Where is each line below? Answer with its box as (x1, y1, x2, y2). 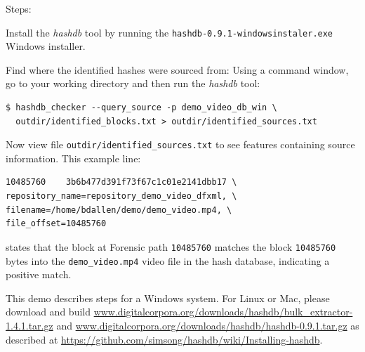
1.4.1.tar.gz (6, 318, 53, 332)
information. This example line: (6, 150, 141, 165)
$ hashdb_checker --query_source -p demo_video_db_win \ (6, 103, 277, 113)
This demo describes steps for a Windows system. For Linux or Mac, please (6, 290, 330, 305)
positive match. (6, 267, 72, 282)
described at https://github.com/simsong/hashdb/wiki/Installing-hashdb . (6, 332, 323, 346)
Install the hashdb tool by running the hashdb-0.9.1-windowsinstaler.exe (6, 25, 333, 39)
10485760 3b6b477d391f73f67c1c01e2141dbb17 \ (6, 177, 237, 188)
